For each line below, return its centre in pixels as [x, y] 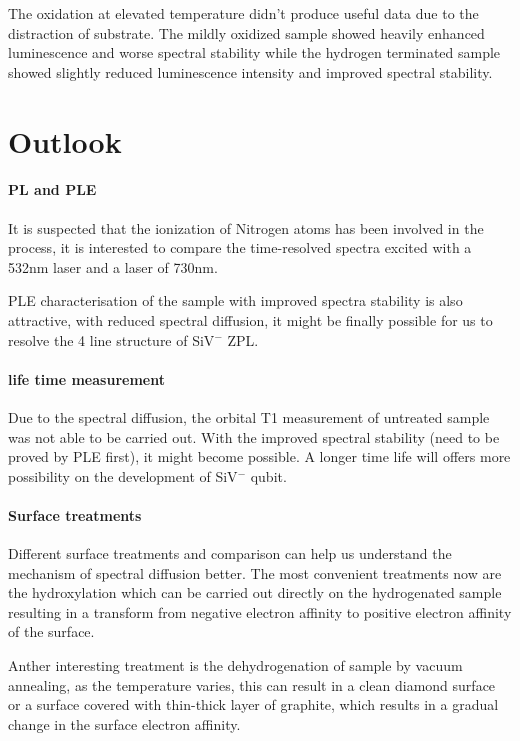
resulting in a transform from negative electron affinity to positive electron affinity [260, 611]
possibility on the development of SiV [123, 475]
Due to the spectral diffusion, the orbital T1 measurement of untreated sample [249, 416]
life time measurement [86, 378]
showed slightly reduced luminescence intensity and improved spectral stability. [250, 71]
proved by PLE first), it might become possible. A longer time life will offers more [259, 456]
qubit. [268, 475]
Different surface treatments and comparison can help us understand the [230, 553]
